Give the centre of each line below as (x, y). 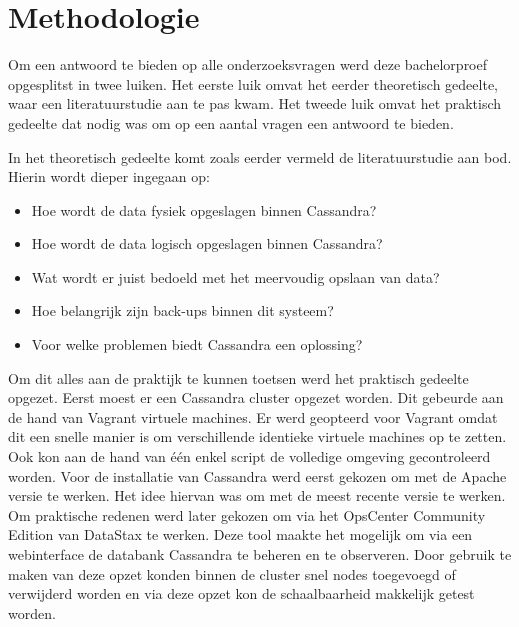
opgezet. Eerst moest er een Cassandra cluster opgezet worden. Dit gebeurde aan (256, 397)
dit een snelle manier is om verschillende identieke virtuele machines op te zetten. (257, 436)
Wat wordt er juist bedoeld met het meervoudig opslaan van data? (235, 276)
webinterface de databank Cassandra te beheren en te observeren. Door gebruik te (260, 554)
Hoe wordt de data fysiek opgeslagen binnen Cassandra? (204, 209)
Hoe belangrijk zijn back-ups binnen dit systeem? (182, 310)
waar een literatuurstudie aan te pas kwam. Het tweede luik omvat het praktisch (255, 103)
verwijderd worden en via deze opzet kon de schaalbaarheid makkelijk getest (241, 593)
